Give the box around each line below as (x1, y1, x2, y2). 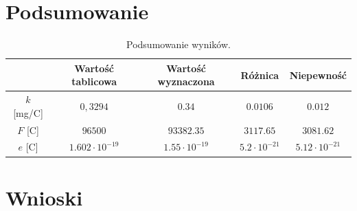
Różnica (240, 67, 279, 82)
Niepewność (289, 67, 347, 82)
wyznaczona (157, 74, 215, 89)
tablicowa (71, 74, 117, 89)
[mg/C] (13, 105, 43, 120)
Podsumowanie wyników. (126, 37, 231, 52)
